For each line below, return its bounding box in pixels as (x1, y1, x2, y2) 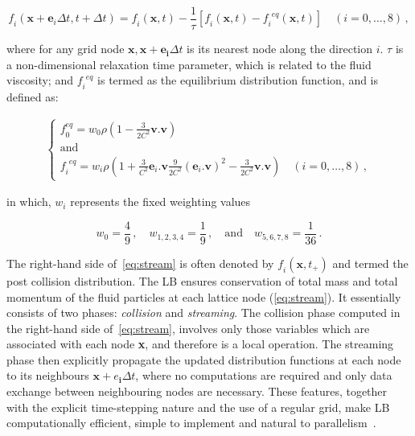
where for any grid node (6, 40, 125, 57)
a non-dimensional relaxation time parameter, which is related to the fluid (6, 56, 372, 72)
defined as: (6, 88, 59, 105)
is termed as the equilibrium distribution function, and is (97, 72, 379, 88)
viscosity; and (6, 72, 73, 88)
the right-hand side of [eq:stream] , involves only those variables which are (6, 319, 370, 336)
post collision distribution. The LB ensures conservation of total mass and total (6, 272, 398, 289)
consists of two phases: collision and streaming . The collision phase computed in (6, 304, 401, 321)
